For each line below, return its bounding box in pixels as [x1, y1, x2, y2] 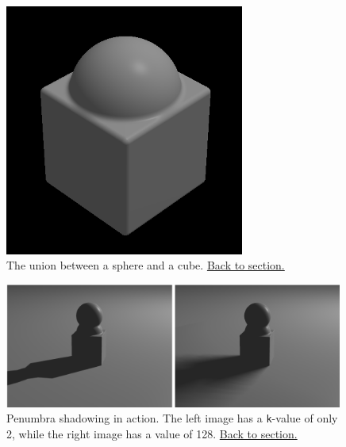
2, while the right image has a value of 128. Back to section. [6, 426, 298, 442]
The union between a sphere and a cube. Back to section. [6, 257, 285, 273]
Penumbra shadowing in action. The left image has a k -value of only [6, 410, 338, 426]
